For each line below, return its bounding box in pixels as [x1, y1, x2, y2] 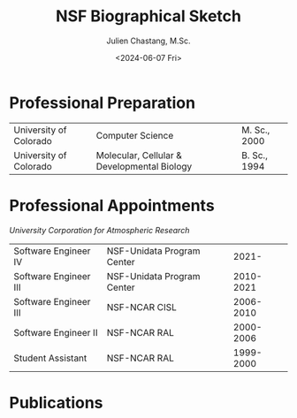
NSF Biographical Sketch [56, 6, 241, 27]
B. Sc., [241, 148, 268, 161]
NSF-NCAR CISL [106, 300, 177, 313]
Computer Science [95, 129, 174, 141]
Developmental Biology [95, 160, 193, 172]
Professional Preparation [9, 93, 196, 112]
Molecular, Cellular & [95, 148, 183, 161]
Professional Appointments [9, 195, 215, 216]
